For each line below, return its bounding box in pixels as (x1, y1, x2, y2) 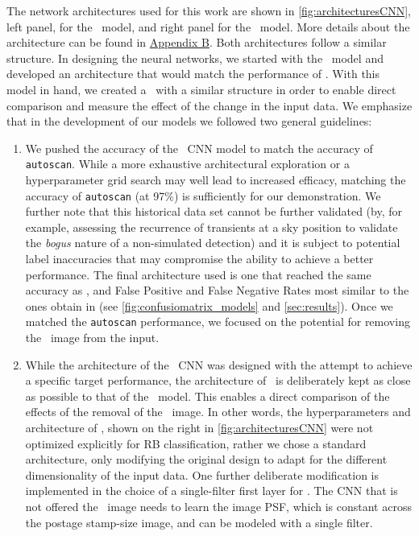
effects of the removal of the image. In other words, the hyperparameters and (25, 403, 411, 420)
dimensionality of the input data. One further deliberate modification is (25, 466, 380, 483)
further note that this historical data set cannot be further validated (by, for (25, 203, 402, 220)
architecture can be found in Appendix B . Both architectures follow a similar (6, 34, 387, 51)
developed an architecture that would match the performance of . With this (6, 65, 380, 82)
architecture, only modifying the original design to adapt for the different (25, 451, 388, 468)
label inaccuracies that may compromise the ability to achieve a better (25, 250, 374, 267)
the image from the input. (25, 329, 160, 346)
